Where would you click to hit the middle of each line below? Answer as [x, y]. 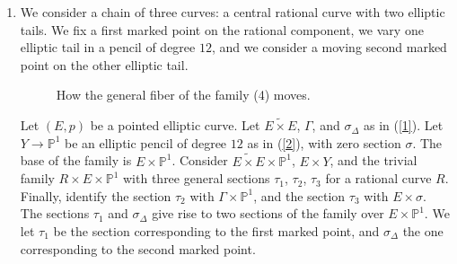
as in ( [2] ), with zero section [324, 142]
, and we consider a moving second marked [329, 47]
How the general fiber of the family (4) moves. [183, 95]
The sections [55, 213]
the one [423, 230]
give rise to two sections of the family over [268, 213]
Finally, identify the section [96, 195]
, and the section [299, 195]
